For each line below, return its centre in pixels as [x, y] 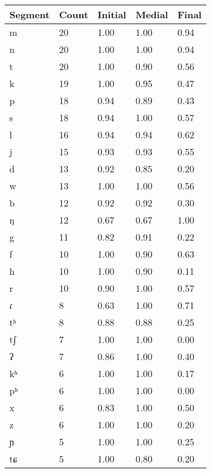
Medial [152, 14]
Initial [112, 14]
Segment [30, 14]
